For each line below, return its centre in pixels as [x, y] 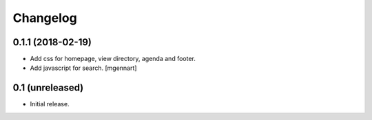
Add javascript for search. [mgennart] [83, 68]
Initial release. [50, 104]
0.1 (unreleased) [48, 88]
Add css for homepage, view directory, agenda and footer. [113, 59]
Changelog [45, 18]
